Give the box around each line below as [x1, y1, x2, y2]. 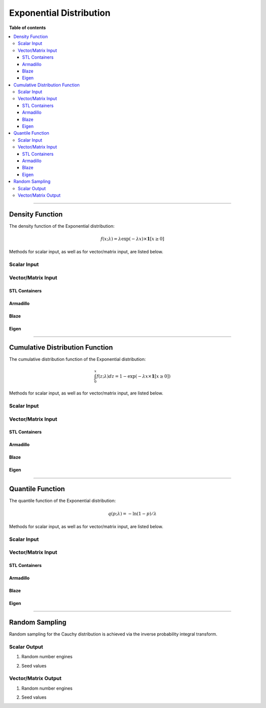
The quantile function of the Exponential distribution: [9, 498, 116, 504]
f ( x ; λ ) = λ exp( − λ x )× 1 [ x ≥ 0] [100, 236, 165, 242]
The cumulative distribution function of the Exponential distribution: [9, 356, 146, 362]
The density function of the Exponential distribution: [9, 223, 115, 229]
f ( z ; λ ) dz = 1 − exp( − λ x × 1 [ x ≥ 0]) [96, 373, 171, 379]
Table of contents [9, 25, 46, 31]
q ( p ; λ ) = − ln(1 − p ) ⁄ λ [108, 511, 157, 516]
